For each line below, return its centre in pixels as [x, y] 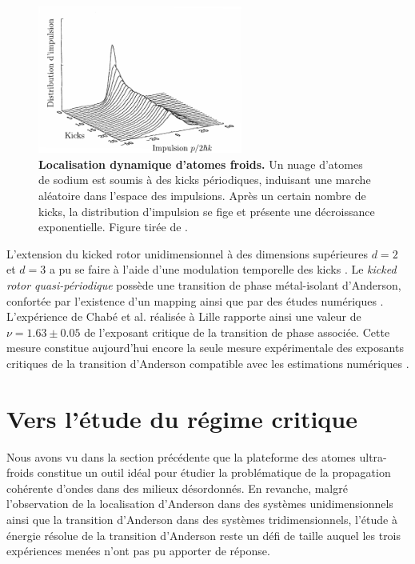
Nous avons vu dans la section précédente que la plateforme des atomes [181, 456]
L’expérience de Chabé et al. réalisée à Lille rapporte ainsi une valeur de [184, 316]
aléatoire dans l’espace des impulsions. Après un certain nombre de [202, 195]
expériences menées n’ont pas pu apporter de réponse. [138, 551]
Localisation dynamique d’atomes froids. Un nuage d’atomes [201, 164]
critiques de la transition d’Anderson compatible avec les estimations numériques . [208, 363]
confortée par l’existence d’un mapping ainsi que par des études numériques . [195, 300]
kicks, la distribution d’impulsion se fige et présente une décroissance [207, 211]
